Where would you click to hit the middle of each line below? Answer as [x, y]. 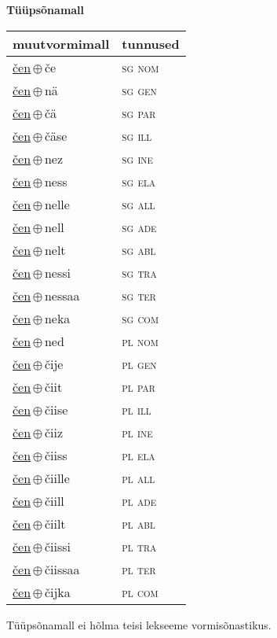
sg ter [139, 295]
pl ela [138, 455]
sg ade [139, 227]
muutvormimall [61, 43]
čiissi [57, 546]
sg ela [139, 181]
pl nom [140, 341]
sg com [140, 318]
